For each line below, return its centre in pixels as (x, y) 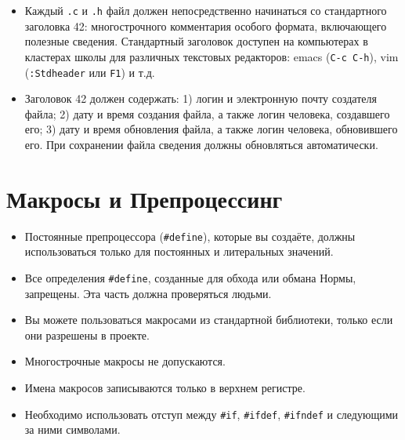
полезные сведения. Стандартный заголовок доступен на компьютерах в (196, 41)
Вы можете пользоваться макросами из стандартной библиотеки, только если (209, 320)
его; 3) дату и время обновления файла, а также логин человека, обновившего (211, 129)
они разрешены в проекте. (87, 335)
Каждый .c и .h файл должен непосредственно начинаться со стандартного (206, 10)
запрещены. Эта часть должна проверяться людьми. (148, 293)
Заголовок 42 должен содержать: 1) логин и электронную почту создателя (201, 98)
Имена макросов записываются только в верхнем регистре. (165, 387)
